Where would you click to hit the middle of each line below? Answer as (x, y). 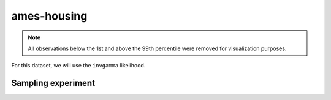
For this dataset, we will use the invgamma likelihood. (78, 66)
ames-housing (49, 16)
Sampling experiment (53, 83)
